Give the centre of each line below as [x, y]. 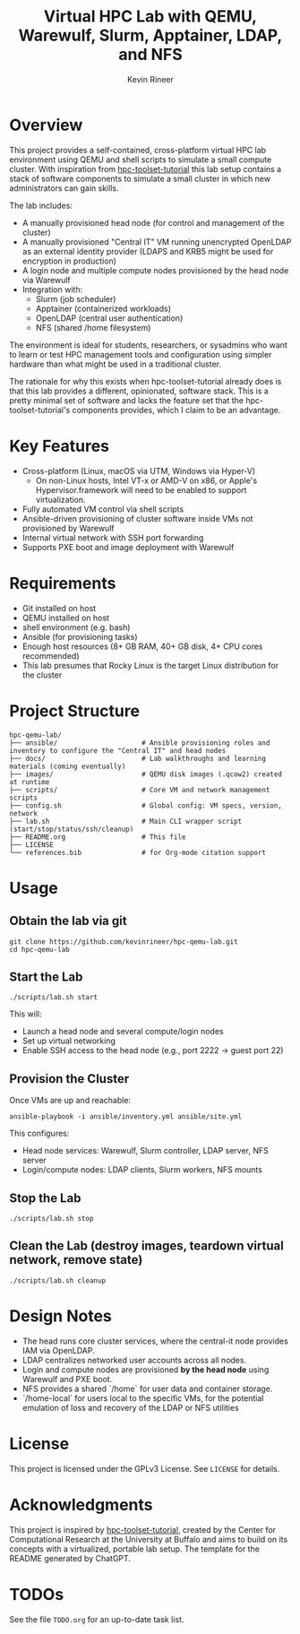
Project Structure [75, 711]
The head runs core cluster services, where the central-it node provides [155, 1341]
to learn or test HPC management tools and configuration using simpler [141, 354]
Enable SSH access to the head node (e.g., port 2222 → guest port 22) [153, 1050]
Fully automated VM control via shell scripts [103, 509]
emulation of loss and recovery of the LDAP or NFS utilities [130, 1407]
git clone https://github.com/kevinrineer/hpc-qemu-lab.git [124, 942]
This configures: [39, 1133]
